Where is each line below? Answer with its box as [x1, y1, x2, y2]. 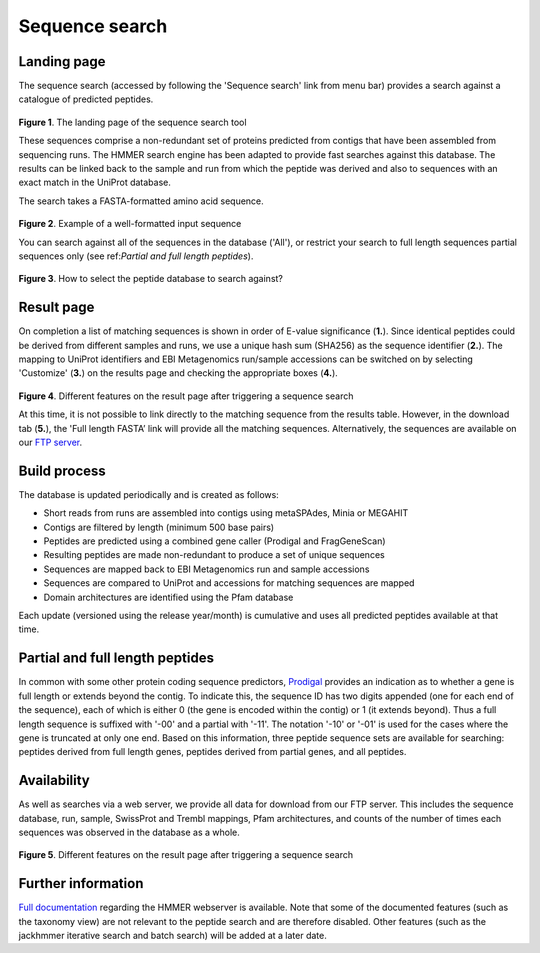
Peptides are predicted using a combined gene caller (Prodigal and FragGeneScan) [43, 535, 386, 547]
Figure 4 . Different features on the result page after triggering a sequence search [18, 390, 354, 402]
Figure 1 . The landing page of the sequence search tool [18, 116, 247, 128]
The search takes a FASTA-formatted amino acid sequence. [18, 195, 264, 207]
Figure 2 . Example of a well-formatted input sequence [18, 218, 242, 230]
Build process [18, 462, 107, 479]
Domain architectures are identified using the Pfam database [43, 591, 294, 603]
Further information [18, 875, 144, 892]
